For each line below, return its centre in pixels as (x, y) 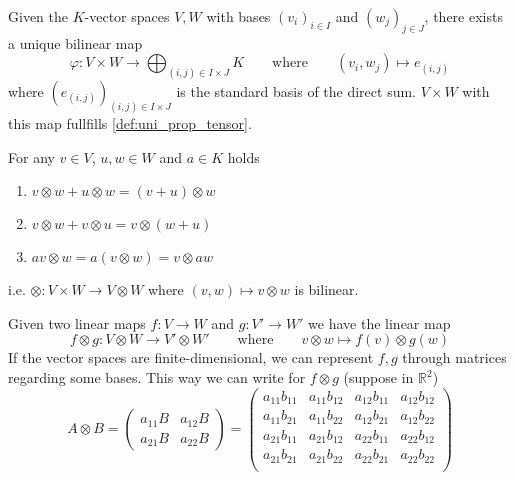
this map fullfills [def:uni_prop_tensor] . (130, 123)
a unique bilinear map (75, 42)
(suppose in (378, 377)
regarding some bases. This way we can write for (157, 377)
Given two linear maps (77, 322)
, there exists (463, 16)
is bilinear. (326, 289)
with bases (238, 16)
